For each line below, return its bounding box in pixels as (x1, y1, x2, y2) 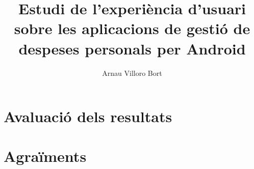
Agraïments (4, 146, 87, 166)
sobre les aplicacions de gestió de (14, 18, 250, 39)
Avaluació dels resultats (4, 106, 172, 127)
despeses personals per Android (18, 38, 246, 59)
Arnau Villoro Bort (102, 67, 162, 78)
